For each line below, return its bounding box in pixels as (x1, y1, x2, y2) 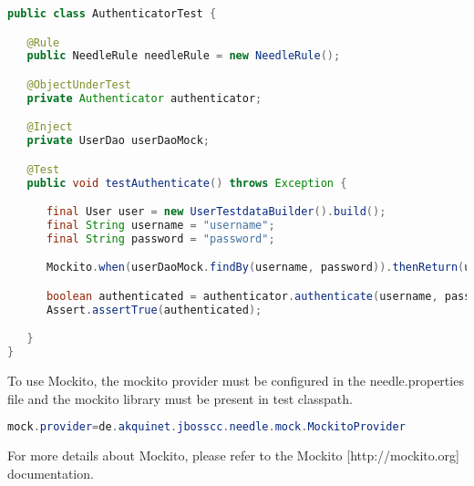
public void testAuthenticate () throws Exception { (26, 176, 347, 190)
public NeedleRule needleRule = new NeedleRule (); (26, 49, 341, 63)
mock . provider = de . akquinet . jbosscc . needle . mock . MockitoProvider (7, 420, 406, 434)
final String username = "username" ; (46, 219, 275, 233)
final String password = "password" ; (46, 232, 275, 245)
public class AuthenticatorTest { (7, 7, 217, 20)
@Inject (26, 120, 73, 134)
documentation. (7, 463, 94, 482)
